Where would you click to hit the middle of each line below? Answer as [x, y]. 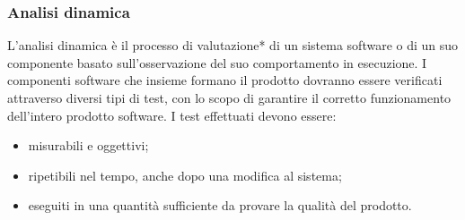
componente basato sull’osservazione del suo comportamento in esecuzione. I [217, 62]
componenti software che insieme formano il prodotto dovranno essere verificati [225, 80]
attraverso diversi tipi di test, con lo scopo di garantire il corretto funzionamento [229, 97]
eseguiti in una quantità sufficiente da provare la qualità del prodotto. [220, 205]
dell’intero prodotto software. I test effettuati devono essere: [172, 115]
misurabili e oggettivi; [88, 145]
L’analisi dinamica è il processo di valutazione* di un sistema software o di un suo [233, 45]
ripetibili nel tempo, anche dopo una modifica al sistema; [185, 175]
